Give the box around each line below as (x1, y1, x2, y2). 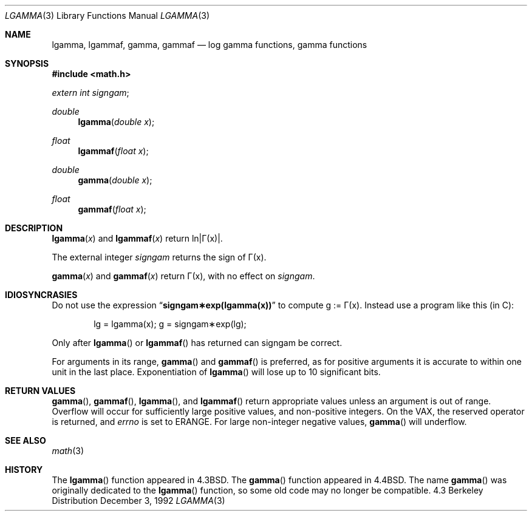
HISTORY (5, 464, 43, 475)
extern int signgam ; (52, 87, 129, 98)
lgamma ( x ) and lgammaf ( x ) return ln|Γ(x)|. (52, 233, 223, 243)
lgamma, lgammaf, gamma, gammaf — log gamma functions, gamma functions (52, 39, 367, 50)
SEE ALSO (5, 435, 46, 446)
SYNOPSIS (5, 58, 49, 69)
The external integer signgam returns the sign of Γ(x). (52, 252, 267, 262)
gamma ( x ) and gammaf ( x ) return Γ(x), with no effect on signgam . (52, 271, 315, 281)
